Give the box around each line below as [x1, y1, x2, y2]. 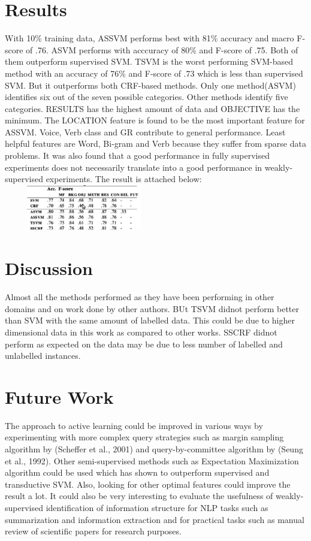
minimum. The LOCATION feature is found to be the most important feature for [5, 114, 305, 126]
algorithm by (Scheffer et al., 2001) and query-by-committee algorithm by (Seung [5, 443, 303, 455]
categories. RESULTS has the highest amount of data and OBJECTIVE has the [5, 102, 300, 114]
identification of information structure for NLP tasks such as [46, 501, 268, 513]
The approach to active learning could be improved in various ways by [5, 419, 263, 431]
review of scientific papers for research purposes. [5, 525, 182, 537]
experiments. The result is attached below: [46, 173, 202, 185]
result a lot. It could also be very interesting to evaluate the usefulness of [5, 489, 273, 502]
